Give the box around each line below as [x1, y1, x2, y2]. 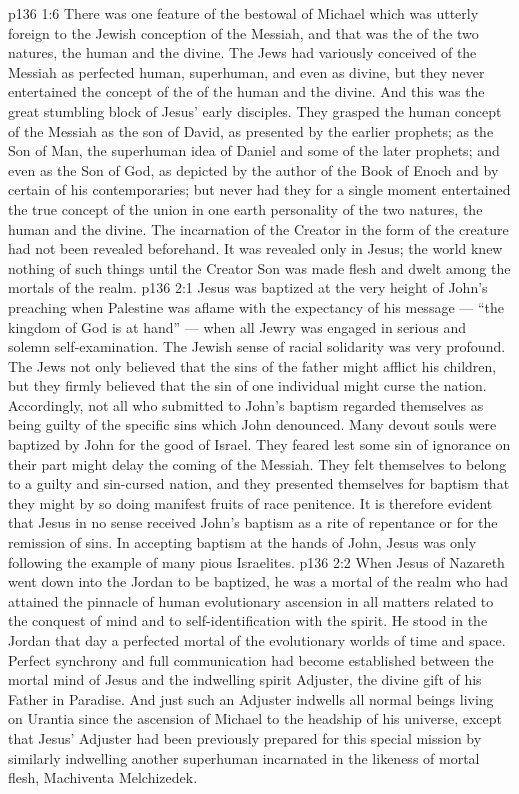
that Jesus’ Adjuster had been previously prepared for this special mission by [8, 727, 482, 748]
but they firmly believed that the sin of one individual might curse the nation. [8, 375, 487, 396]
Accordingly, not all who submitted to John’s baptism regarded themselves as [8, 394, 484, 415]
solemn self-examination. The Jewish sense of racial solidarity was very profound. [8, 336, 506, 357]
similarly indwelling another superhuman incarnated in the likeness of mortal [8, 747, 480, 768]
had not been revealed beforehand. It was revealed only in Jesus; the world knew [8, 238, 503, 259]
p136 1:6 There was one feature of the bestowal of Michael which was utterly [8, 3, 479, 23]
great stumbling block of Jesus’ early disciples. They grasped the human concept [8, 100, 502, 121]
